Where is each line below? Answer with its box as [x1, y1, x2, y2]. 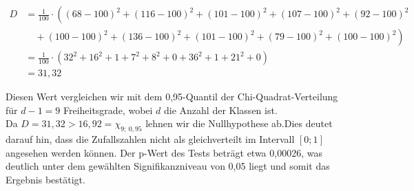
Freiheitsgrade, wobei [63, 102, 153, 117]
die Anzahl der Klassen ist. [164, 102, 278, 117]
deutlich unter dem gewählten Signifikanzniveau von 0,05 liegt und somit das [6, 159, 330, 173]
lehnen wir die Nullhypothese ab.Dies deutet [145, 116, 333, 131]
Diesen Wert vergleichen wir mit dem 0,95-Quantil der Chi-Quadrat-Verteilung [6, 89, 338, 104]
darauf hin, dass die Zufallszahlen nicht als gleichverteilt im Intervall [6, 132, 295, 146]
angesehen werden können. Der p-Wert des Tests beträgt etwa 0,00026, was [6, 145, 322, 159]
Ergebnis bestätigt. [6, 172, 85, 186]
